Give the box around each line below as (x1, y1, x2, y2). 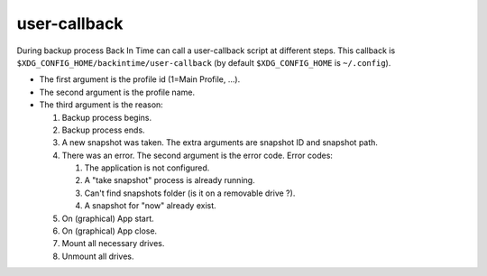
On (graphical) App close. (61, 225, 158, 236)
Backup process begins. (61, 112, 152, 123)
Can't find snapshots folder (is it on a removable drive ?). (84, 188, 296, 198)
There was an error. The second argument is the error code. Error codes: (61, 150, 334, 161)
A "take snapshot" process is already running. (84, 175, 256, 186)
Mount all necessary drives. (61, 238, 165, 249)
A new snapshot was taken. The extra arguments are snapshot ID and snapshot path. (61, 137, 379, 148)
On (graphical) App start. (61, 213, 154, 224)
